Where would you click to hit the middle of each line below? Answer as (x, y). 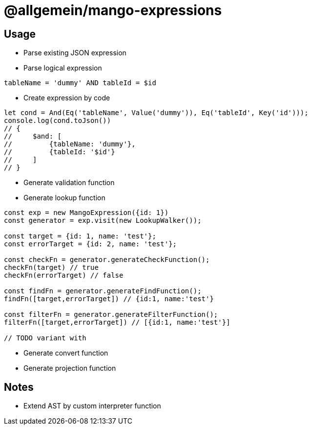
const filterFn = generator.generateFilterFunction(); (111, 315)
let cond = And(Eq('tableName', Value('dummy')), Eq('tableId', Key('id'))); (156, 113)
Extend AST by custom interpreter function (92, 406)
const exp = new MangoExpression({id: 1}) (86, 213)
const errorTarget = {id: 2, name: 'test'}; (91, 244)
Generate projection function (70, 368)
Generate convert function (66, 353)
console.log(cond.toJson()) (58, 121)
